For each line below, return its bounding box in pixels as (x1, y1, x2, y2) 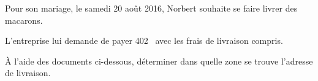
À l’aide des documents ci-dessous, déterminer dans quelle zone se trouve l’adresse (5, 54, 313, 67)
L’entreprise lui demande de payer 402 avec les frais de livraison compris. (5, 34, 283, 47)
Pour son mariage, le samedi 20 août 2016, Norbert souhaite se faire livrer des (5, 2, 298, 14)
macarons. (5, 13, 43, 26)
